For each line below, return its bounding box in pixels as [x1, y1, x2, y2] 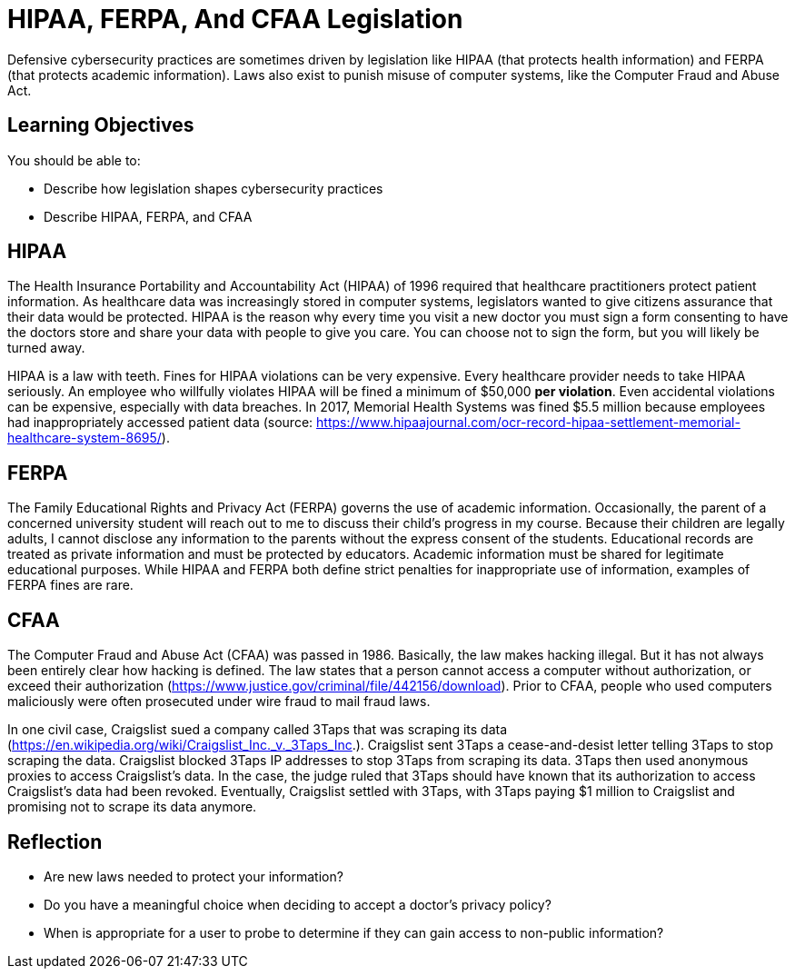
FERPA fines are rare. [7, 577, 134, 593]
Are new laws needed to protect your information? [44, 868, 343, 884]
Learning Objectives [7, 114, 194, 137]
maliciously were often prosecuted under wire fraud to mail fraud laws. [7, 693, 431, 710]
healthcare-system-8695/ [7, 430, 162, 446]
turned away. [7, 340, 85, 356]
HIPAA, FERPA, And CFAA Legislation [7, 4, 463, 35]
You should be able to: [7, 152, 141, 168]
